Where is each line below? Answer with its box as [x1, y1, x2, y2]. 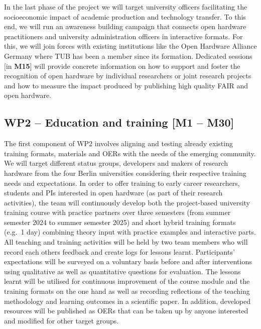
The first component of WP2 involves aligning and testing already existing [4, 138, 233, 149]
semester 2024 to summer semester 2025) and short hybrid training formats [4, 216, 236, 227]
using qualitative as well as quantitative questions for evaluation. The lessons [4, 266, 241, 276]
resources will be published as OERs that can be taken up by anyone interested [4, 305, 248, 316]
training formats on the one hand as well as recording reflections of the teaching [4, 286, 250, 296]
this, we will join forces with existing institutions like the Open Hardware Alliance [4, 41, 257, 51]
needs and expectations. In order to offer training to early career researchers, [4, 177, 240, 188]
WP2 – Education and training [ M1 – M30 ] [4, 115, 234, 130]
